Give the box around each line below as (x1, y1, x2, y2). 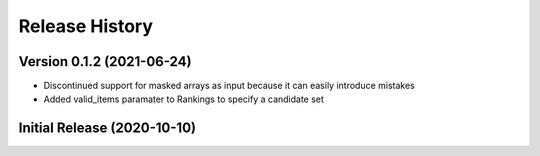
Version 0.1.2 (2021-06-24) (18, 53, 192, 70)
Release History (18, 15, 154, 37)
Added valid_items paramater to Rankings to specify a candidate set (43, 93, 325, 105)
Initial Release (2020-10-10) (18, 120, 197, 137)
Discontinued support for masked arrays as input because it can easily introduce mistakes (43, 80, 415, 92)
